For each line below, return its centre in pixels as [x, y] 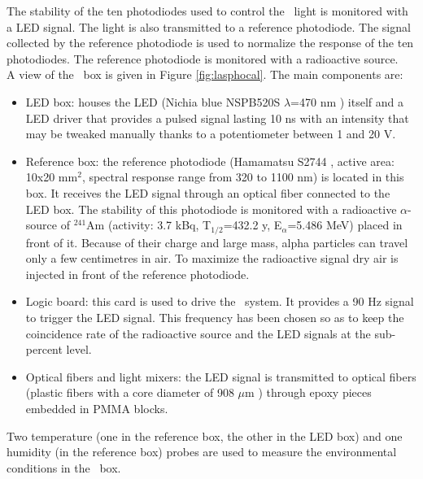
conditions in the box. [64, 467]
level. [79, 349]
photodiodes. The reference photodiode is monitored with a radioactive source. [203, 58]
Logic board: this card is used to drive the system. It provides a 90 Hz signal [220, 301]
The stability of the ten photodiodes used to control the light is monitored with [207, 11]
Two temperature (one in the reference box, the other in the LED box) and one [205, 435]
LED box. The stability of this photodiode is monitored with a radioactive [211, 209]
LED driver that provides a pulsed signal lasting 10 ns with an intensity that [217, 118]
